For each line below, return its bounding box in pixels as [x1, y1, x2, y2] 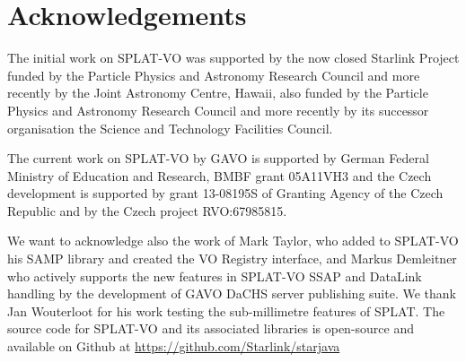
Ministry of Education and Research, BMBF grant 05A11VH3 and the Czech [7, 166, 432, 185]
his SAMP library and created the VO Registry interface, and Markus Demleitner [7, 249, 457, 268]
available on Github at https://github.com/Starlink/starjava [7, 337, 340, 356]
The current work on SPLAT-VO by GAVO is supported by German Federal [7, 149, 429, 168]
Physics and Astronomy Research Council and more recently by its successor [7, 100, 429, 119]
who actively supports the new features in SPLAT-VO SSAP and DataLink [7, 266, 422, 285]
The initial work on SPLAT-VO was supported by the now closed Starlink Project [7, 48, 460, 67]
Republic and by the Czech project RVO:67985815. [7, 201, 287, 220]
